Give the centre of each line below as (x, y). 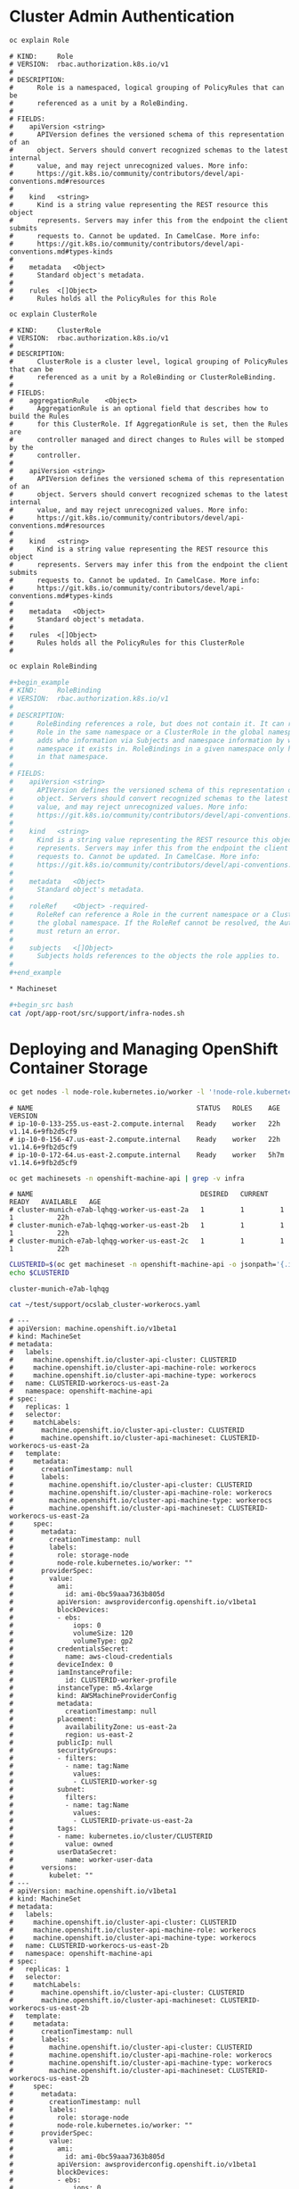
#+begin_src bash (41, 1005)
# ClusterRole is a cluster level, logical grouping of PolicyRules (149, 362)
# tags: (43, 1828)
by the (21, 447)
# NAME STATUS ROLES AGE (145, 1108)
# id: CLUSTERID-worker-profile (93, 1680)
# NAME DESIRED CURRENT (139, 1194)
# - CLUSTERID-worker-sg (83, 1782)
